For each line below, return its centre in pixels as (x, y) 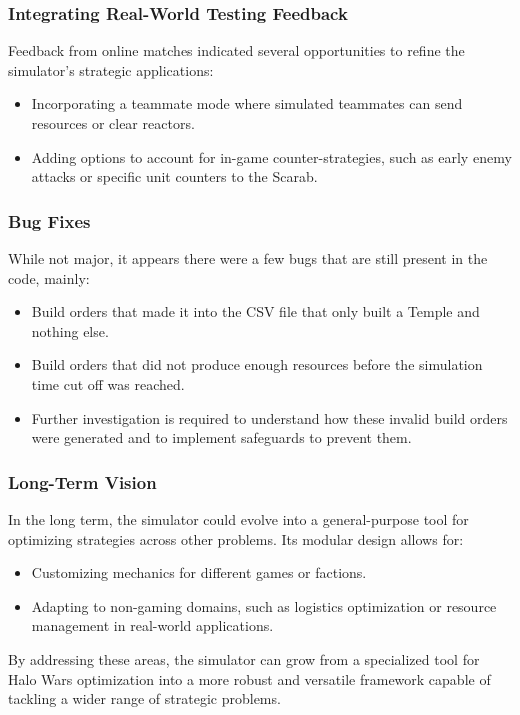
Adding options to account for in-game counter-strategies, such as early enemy (271, 156)
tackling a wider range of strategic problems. (144, 698)
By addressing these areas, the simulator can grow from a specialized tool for (244, 658)
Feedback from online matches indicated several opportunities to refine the (236, 50)
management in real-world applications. (152, 625)
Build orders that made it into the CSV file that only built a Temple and (255, 311)
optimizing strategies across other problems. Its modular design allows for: (236, 538)
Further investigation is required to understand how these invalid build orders (269, 417)
